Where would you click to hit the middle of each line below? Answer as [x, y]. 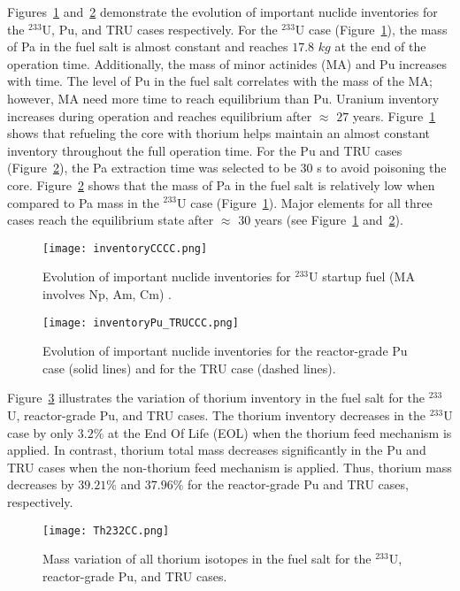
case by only [41, 432]
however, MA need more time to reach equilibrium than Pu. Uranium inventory [223, 98]
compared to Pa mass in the [83, 202]
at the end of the [380, 46]
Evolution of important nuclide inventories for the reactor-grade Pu [225, 351]
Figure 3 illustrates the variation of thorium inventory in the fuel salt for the [216, 398]
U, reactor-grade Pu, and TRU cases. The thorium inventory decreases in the [217, 415]
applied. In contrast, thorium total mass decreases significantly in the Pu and [217, 450]
